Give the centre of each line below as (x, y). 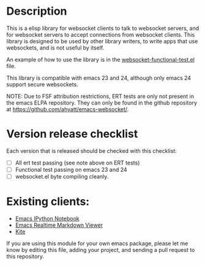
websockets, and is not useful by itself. (55, 48)
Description (37, 11)
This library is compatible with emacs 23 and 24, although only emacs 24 (99, 78)
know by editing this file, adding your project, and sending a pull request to (101, 250)
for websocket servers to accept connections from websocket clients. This (101, 34)
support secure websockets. (42, 84)
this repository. (25, 256)
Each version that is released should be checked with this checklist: (92, 150)
